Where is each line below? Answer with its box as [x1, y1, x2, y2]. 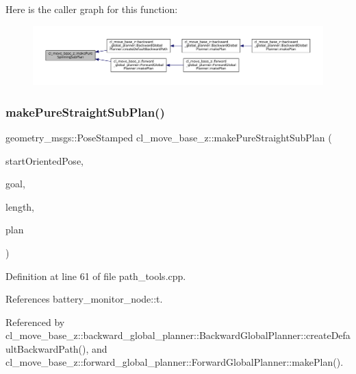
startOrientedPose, [5, 153, 84, 167]
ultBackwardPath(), [5, 341, 89, 355]
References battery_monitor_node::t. [5, 292, 163, 306]
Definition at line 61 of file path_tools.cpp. [5, 268, 186, 283]
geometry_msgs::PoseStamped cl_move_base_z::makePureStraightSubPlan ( [5, 130, 332, 144]
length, [5, 199, 35, 213]
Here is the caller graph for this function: [5, 2, 178, 16]
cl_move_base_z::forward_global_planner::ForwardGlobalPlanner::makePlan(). [5, 355, 344, 369]
